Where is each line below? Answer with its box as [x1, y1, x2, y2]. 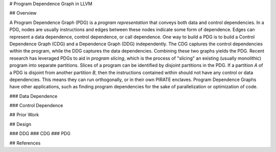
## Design [9, 121, 32, 127]
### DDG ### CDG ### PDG [9, 131, 71, 137]
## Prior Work [9, 112, 39, 118]
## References [9, 140, 41, 146]
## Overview [9, 10, 37, 16]
